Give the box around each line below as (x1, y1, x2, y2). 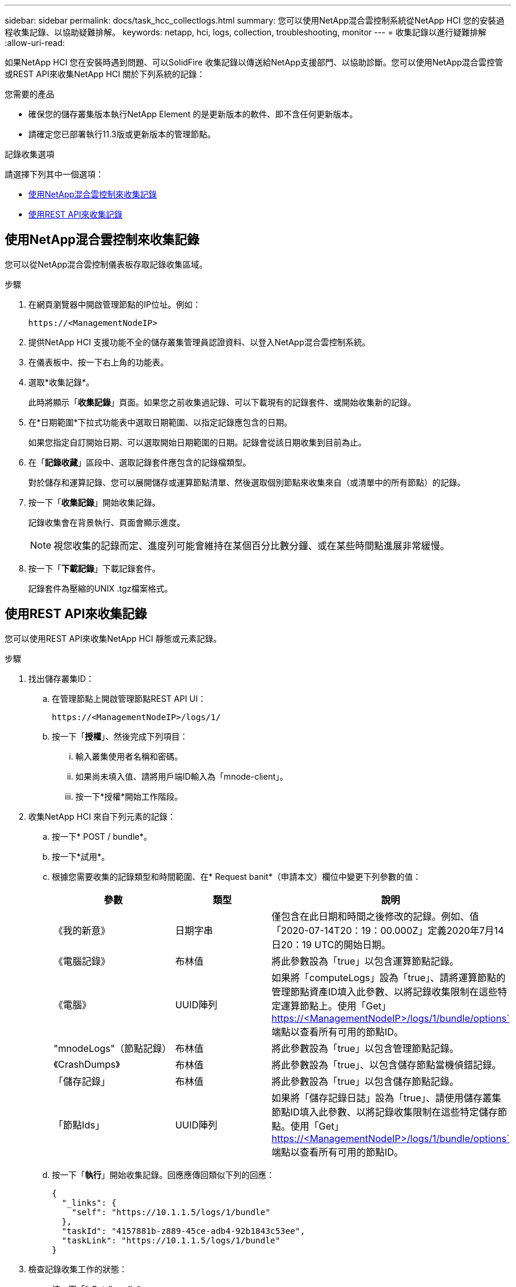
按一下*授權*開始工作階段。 (75, 791, 183, 801)
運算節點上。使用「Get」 (281, 999, 391, 1012)
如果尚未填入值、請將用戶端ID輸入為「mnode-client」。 (75, 771, 288, 781)
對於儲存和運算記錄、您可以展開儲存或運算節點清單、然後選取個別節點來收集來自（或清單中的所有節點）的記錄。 (28, 477, 465, 487)
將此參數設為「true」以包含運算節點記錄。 (272, 955, 459, 967)
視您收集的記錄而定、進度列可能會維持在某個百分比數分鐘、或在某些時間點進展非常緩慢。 (54, 539, 450, 552)
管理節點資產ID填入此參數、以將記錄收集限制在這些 (272, 985, 498, 998)
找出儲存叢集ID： (28, 673, 94, 684)
